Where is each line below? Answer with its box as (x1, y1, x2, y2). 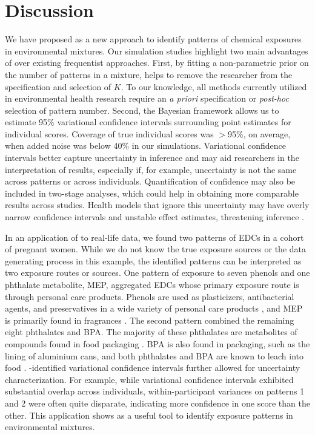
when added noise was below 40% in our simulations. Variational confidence (5, 139, 286, 152)
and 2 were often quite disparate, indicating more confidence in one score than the (5, 396, 310, 409)
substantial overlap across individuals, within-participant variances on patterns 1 (5, 385, 305, 397)
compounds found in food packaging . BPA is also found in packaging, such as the (5, 337, 310, 350)
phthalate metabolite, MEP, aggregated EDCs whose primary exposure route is (5, 278, 299, 290)
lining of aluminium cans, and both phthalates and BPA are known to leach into (5, 349, 303, 362)
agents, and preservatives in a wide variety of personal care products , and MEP (5, 302, 303, 315)
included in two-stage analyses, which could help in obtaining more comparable (5, 186, 299, 199)
